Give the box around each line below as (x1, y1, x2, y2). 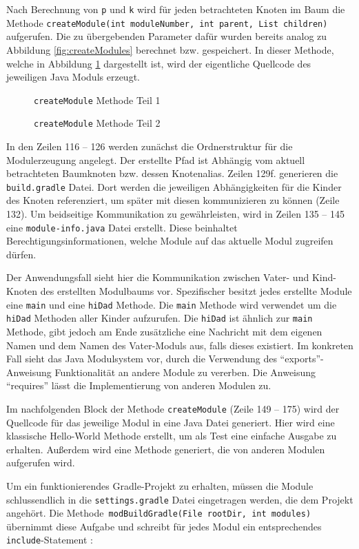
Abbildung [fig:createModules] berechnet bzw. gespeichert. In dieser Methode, (6, 42, 334, 56)
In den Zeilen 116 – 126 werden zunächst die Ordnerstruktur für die (6, 139, 293, 153)
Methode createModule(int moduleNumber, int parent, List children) (6, 15, 328, 30)
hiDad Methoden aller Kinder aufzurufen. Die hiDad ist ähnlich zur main (6, 311, 313, 325)
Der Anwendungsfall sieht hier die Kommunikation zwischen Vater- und (6, 270, 309, 284)
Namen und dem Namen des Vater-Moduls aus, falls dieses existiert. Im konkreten (6, 338, 353, 352)
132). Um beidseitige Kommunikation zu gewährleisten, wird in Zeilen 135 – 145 (6, 207, 345, 221)
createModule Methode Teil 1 (34, 92, 161, 107)
